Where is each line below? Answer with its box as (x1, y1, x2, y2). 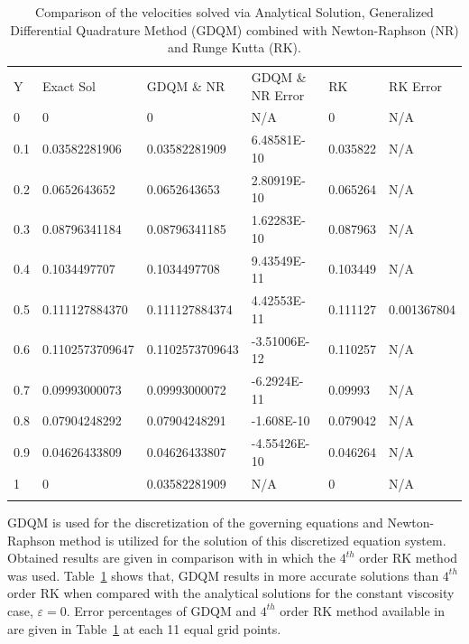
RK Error (389, 76, 442, 95)
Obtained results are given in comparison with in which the (7, 548, 336, 567)
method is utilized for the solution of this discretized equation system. (59, 530, 446, 549)
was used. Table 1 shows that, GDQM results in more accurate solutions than (7, 565, 439, 584)
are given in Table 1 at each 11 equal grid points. (7, 619, 281, 638)
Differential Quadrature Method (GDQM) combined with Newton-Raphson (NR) (10, 20, 459, 39)
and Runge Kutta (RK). (168, 38, 301, 57)
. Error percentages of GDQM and (66, 601, 257, 620)
